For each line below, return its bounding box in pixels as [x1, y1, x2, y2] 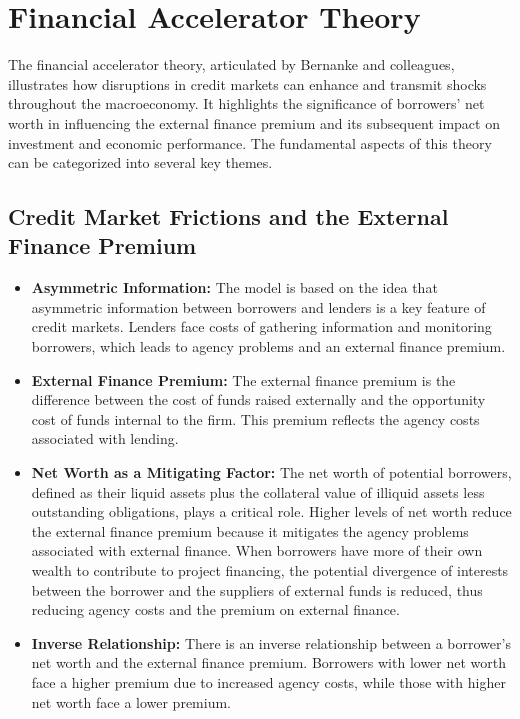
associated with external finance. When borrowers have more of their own [31, 540, 483, 561]
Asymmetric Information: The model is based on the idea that [31, 277, 438, 298]
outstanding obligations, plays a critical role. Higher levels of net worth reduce [31, 501, 512, 522]
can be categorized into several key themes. [8, 152, 273, 173]
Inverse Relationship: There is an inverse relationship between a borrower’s [31, 632, 511, 653]
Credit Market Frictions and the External [8, 201, 449, 232]
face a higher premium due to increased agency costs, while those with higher [31, 671, 506, 692]
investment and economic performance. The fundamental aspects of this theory [8, 132, 492, 153]
